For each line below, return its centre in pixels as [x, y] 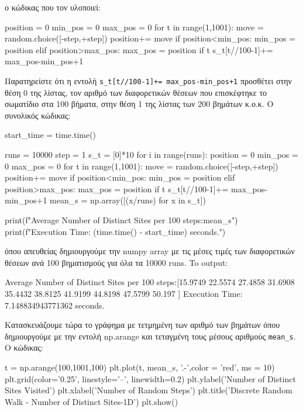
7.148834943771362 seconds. [55, 305]
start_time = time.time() [51, 135]
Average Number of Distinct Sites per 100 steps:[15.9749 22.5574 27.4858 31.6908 [150, 282]
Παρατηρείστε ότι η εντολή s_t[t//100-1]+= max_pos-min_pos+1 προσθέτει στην [148, 80]
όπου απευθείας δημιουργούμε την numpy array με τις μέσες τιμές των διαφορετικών [150, 251]
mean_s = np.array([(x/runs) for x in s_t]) [128, 200]
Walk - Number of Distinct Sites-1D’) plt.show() [92, 401]
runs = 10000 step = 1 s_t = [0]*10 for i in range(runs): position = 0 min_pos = [151, 154]
